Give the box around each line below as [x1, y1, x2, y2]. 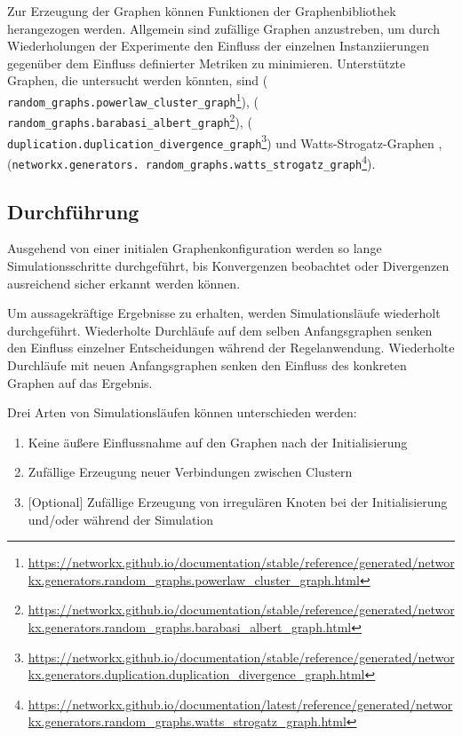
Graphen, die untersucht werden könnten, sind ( [7, 71, 268, 90]
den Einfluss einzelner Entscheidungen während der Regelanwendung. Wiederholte [7, 338, 455, 357]
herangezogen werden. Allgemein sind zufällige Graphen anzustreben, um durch [7, 19, 440, 37]
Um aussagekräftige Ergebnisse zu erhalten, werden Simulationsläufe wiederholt [7, 304, 441, 322]
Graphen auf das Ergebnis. [7, 373, 153, 392]
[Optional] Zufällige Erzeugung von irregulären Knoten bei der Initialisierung [28, 493, 448, 511]
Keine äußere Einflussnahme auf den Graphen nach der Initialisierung [28, 432, 408, 451]
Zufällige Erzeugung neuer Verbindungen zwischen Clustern [28, 463, 353, 481]
